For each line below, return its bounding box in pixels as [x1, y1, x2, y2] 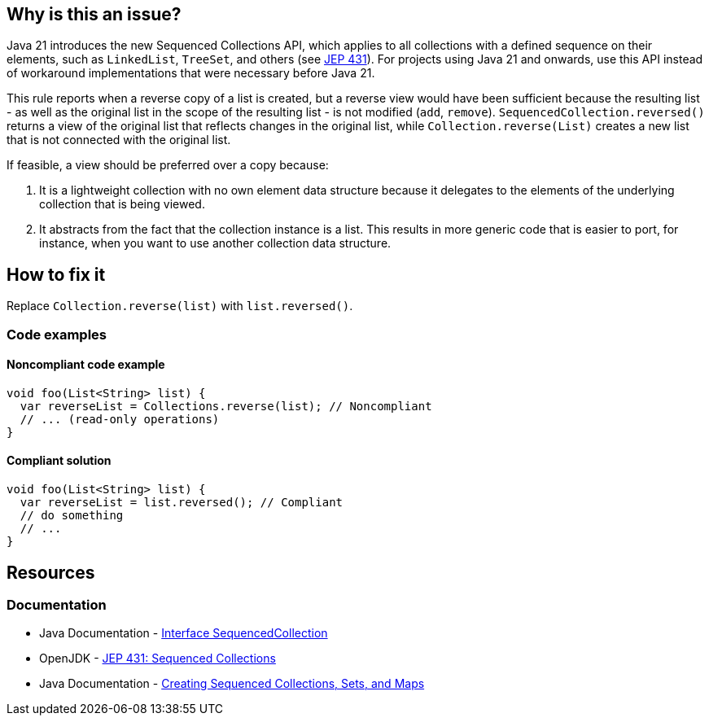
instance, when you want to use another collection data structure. [39, 236, 392, 251]
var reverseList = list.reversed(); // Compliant [20, 496, 344, 510]
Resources [7, 562, 95, 583]
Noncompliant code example [7, 357, 165, 372]
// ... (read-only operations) [20, 412, 220, 426]
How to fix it [7, 264, 106, 285]
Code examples [7, 326, 107, 343]
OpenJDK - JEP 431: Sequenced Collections [39, 651, 276, 666]
